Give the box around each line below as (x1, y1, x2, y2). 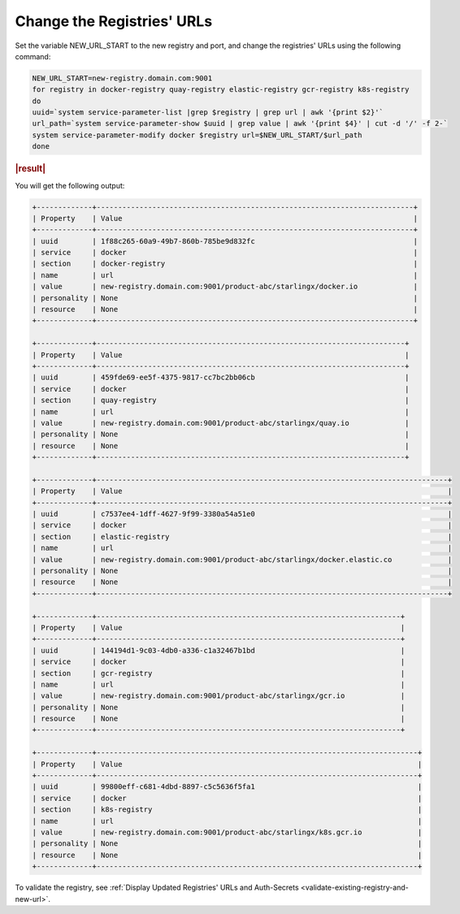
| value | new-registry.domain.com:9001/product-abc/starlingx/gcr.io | (32, 691, 406, 700)
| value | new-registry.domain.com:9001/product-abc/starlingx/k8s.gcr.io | (32, 827, 423, 837)
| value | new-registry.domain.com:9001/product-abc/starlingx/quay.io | (32, 418, 410, 427)
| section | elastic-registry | (32, 532, 453, 541)
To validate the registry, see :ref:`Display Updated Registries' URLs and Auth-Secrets (15, 882, 300, 893)
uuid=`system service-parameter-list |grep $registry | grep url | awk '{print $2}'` (32, 108, 384, 117)
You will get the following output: (15, 180, 125, 190)
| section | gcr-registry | (32, 669, 406, 678)
